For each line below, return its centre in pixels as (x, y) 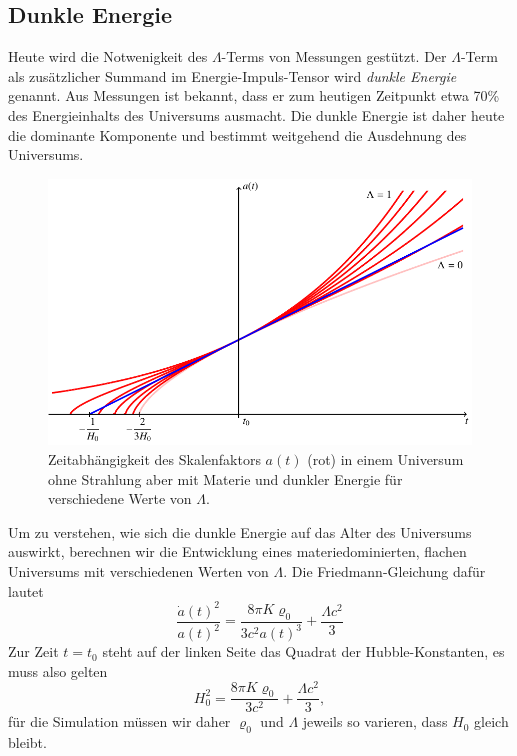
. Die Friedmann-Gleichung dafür (384, 570)
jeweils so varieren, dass (375, 721)
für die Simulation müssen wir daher (119, 721)
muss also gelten (58, 670)
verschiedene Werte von (120, 498)
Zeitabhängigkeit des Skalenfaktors (154, 459)
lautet (26, 590)
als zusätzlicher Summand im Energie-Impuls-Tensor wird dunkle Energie (232, 75)
